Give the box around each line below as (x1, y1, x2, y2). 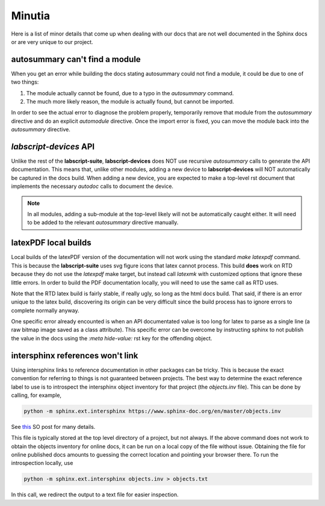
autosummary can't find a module (11, 54, 141, 64)
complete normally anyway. (11, 307, 79, 314)
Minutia (11, 9, 51, 22)
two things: (11, 78, 39, 86)
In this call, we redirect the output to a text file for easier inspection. (11, 491, 179, 498)
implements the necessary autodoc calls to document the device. (11, 183, 174, 190)
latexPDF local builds (11, 238, 91, 248)
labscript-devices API (11, 142, 95, 152)
